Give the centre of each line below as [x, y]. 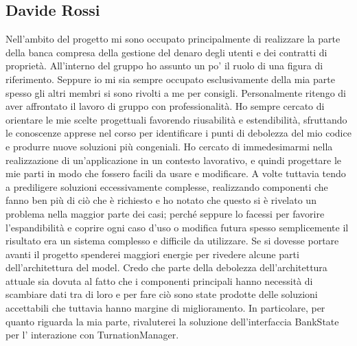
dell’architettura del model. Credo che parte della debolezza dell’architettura [166, 267]
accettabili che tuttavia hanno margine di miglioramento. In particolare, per [165, 308]
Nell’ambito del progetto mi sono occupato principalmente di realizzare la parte [173, 39]
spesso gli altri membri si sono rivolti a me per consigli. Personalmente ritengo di [176, 92]
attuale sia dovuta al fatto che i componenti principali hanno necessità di [159, 280]
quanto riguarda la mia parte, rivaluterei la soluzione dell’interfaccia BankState [172, 321]
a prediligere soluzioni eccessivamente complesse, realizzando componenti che [167, 186]
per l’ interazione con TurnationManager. [92, 335]
